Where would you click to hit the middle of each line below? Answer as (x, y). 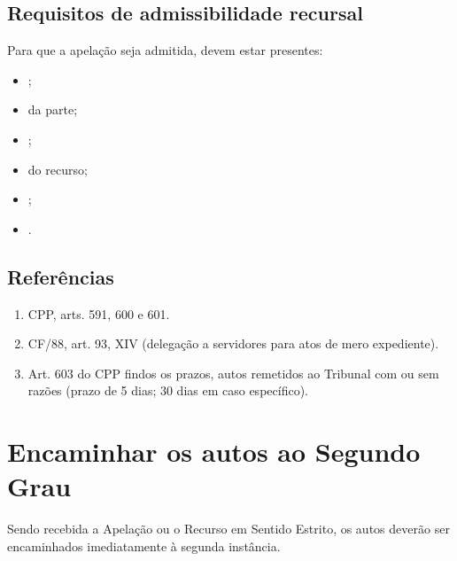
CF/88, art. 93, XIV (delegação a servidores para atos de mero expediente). (233, 343)
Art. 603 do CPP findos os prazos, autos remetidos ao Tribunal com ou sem (233, 373)
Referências (61, 276)
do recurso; (58, 169)
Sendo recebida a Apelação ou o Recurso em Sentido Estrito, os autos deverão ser (228, 529)
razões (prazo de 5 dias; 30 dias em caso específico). (168, 390)
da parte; (53, 109)
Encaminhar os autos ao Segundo (214, 452)
